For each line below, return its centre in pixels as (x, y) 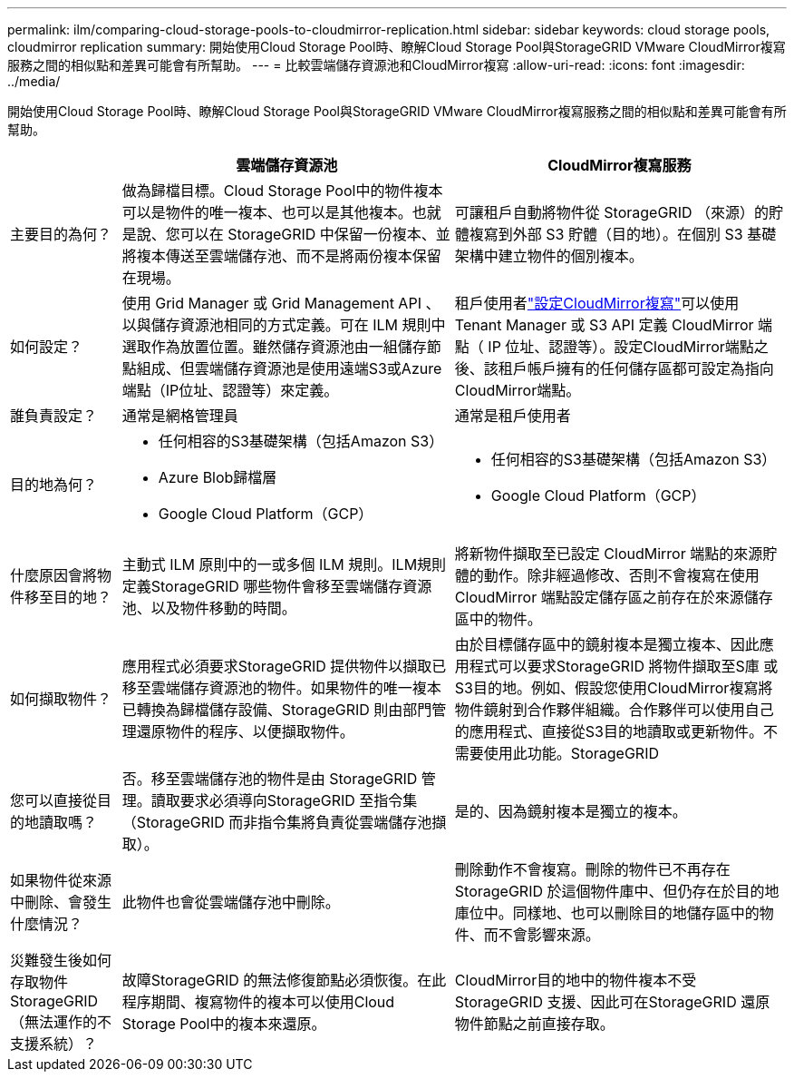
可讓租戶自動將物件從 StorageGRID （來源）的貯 (619, 212)
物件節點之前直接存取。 (534, 1024)
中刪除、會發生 (61, 902)
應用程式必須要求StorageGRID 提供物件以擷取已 (284, 666)
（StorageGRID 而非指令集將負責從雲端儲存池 (277, 822)
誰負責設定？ (54, 416)
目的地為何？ (54, 485)
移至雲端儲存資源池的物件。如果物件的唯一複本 (281, 688)
